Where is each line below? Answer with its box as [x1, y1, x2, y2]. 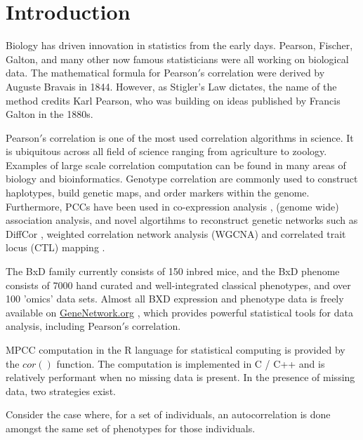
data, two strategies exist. [6, 383, 116, 398]
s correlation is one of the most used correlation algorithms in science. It [42, 130, 354, 145]
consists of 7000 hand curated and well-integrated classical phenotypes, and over [6, 277, 351, 292]
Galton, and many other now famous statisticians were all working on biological [6, 51, 349, 66]
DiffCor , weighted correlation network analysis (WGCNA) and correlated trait [6, 226, 346, 241]
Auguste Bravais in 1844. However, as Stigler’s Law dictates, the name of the [6, 79, 337, 93]
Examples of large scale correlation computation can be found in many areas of [6, 157, 346, 172]
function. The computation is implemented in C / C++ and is [56, 356, 325, 371]
